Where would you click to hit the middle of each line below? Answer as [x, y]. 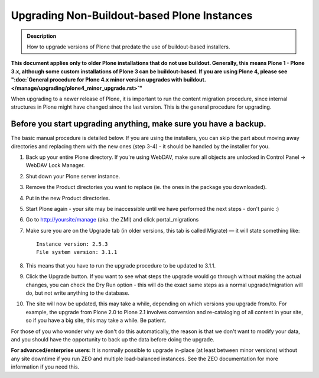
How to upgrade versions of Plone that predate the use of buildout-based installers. [128, 47]
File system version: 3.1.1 [77, 252]
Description [42, 36]
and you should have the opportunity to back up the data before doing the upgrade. [113, 339]
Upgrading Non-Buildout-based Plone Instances [132, 15]
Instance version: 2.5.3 [72, 244]
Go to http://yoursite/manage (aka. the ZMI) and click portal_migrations [112, 220]
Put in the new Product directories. [68, 198]
